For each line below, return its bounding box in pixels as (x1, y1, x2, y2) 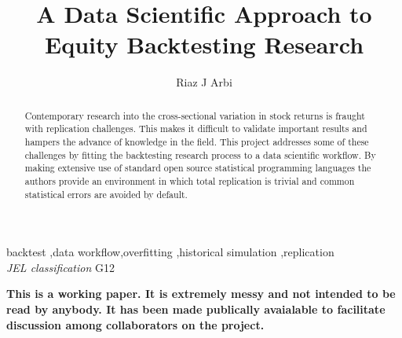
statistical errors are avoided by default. (24, 187, 188, 200)
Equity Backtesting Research (44, 28, 364, 61)
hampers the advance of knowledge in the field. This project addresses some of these (24, 135, 369, 149)
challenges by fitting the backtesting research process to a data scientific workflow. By (24, 148, 376, 161)
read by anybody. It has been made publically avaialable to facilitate (6, 301, 386, 318)
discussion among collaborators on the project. (6, 316, 265, 332)
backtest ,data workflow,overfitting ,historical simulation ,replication (6, 244, 334, 260)
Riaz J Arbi (176, 74, 232, 90)
